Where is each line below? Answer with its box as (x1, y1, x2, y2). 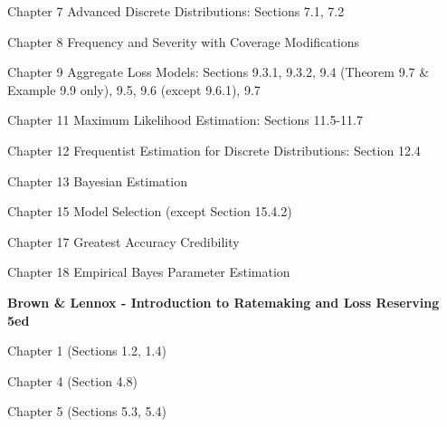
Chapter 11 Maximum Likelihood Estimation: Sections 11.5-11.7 (7, 110, 363, 129)
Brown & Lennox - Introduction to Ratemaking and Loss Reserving (7, 292, 440, 311)
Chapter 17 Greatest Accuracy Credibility (7, 232, 240, 251)
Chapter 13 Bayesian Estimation (7, 171, 187, 190)
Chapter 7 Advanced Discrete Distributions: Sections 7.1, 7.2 (7, 2, 345, 20)
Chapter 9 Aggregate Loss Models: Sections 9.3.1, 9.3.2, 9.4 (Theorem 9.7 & (7, 62, 430, 81)
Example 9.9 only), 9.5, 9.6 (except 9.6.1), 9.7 (7, 80, 261, 99)
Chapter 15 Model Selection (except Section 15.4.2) (7, 202, 292, 221)
